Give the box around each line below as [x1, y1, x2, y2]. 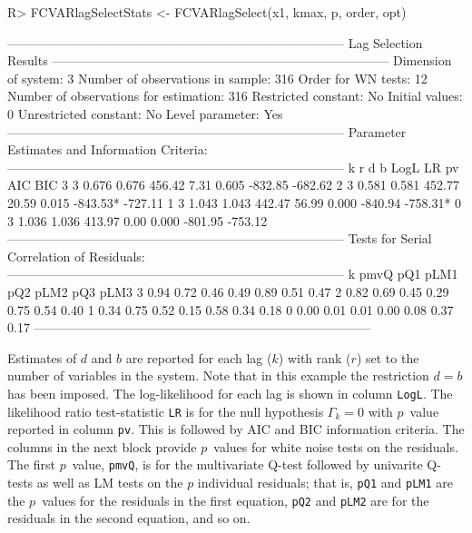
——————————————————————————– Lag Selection [7, 33, 423, 52]
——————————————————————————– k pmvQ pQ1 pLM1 [7, 264, 458, 283]
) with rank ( [278, 348, 351, 367]
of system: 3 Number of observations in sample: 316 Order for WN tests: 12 [7, 68, 428, 87]
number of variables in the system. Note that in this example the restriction [7, 366, 429, 385]
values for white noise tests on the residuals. [213, 437, 458, 456]
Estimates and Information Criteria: [7, 140, 208, 159]
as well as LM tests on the [36, 473, 183, 492]
